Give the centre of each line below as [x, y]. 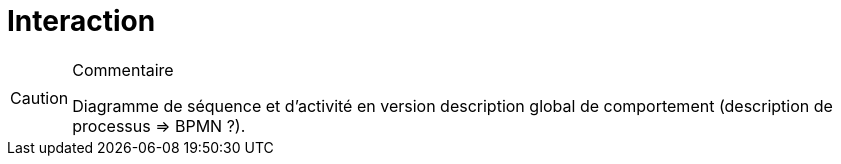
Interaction [81, 21]
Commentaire [123, 69]
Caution [39, 97]
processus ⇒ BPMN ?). [159, 125]
